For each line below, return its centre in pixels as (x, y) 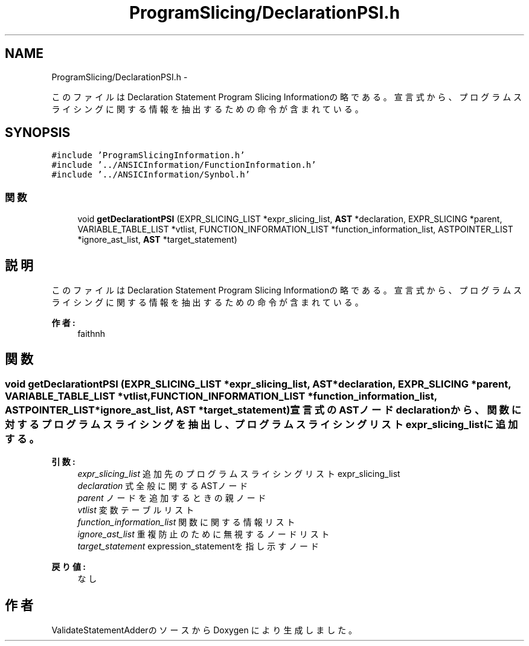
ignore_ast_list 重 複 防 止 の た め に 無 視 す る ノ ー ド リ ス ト (204, 534)
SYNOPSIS (38, 133)
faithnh (91, 334)
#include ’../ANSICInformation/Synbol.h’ (151, 175)
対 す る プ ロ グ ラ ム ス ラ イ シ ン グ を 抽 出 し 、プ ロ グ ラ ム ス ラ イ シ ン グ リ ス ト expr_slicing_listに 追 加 (261, 424)
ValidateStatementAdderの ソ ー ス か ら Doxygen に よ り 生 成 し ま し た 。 (204, 630)
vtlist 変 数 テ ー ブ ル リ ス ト (136, 510)
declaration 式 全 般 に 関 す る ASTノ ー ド (163, 486)
